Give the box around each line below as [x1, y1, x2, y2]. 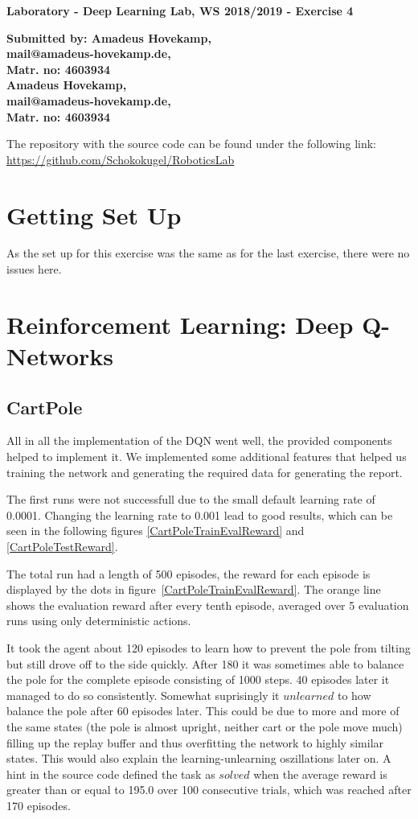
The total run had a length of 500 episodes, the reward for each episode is [6, 565, 371, 582]
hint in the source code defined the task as [6, 765, 215, 782]
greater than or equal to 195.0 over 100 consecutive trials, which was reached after [6, 781, 412, 798]
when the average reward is [253, 765, 387, 782]
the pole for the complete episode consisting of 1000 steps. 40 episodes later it [6, 671, 390, 688]
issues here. [6, 261, 62, 278]
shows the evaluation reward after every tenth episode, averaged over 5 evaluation [6, 596, 409, 613]
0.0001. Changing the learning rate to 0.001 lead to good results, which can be [6, 506, 393, 523]
